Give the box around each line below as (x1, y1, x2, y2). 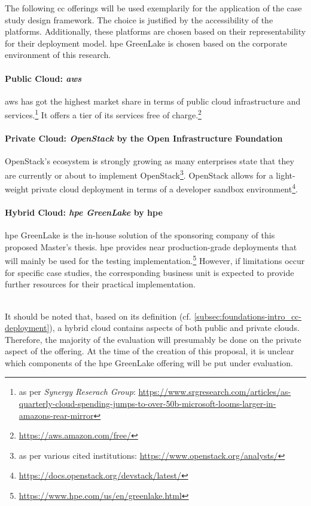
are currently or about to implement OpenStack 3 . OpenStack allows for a (5, 167, 273, 181)
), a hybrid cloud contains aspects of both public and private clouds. (49, 321, 300, 334)
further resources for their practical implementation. (5, 278, 196, 290)
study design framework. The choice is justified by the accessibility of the (5, 13, 273, 26)
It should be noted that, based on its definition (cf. (5, 309, 191, 322)
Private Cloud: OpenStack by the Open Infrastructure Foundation (5, 132, 283, 145)
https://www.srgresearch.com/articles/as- (138, 385, 291, 398)
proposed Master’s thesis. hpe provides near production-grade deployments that (5, 240, 297, 253)
